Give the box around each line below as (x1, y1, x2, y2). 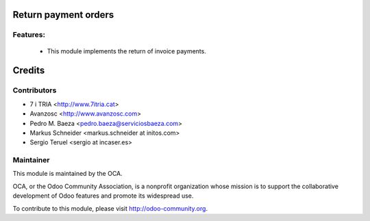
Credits (12, 65, 45, 77)
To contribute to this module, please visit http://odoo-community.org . (12, 204, 208, 212)
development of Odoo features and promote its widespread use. (12, 192, 194, 200)
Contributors (12, 86, 57, 95)
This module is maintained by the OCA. (12, 170, 123, 178)
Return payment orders (12, 9, 114, 21)
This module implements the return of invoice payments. (47, 47, 207, 55)
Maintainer (12, 155, 50, 165)
